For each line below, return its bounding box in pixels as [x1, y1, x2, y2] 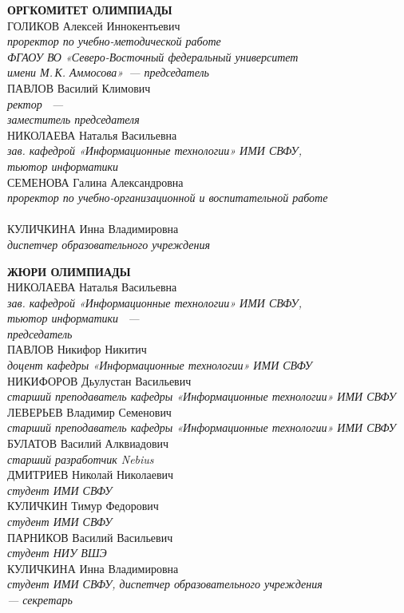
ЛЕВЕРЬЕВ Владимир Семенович [7, 403, 172, 420]
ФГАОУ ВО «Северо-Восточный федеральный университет [7, 48, 299, 65]
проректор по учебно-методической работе [7, 33, 221, 49]
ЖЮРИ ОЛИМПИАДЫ [7, 263, 131, 279]
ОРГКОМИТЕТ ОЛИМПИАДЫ [7, 2, 172, 18]
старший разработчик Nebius [7, 450, 154, 467]
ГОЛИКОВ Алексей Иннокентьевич [7, 17, 180, 34]
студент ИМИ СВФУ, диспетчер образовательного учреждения [7, 575, 323, 592]
